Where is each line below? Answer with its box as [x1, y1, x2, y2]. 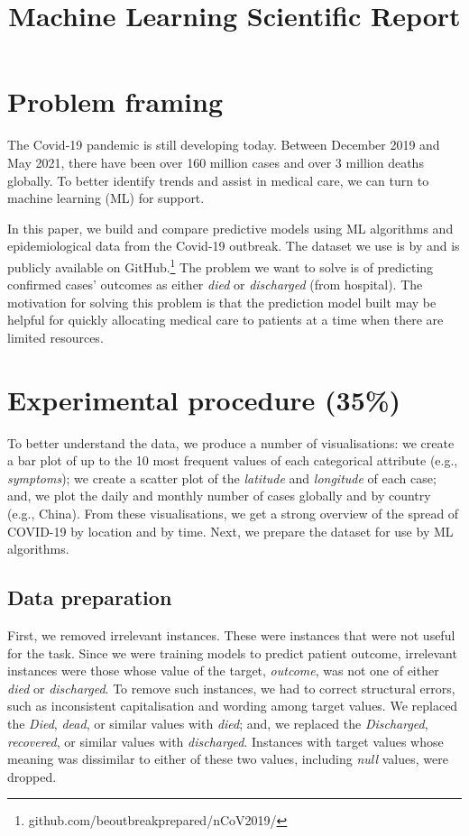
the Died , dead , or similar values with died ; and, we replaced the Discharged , [7, 713, 428, 732]
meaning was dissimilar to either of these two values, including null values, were [7, 749, 448, 768]
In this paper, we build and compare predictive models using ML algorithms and [7, 218, 454, 237]
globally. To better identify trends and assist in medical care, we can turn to [7, 170, 429, 189]
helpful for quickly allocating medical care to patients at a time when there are [7, 310, 444, 329]
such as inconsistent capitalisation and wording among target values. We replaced [7, 696, 458, 715]
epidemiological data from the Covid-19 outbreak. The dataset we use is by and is [7, 236, 460, 255]
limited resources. [7, 327, 104, 346]
